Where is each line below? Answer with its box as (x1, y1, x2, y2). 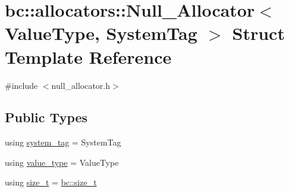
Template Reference (5, 44, 172, 69)
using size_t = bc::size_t (5, 176, 97, 188)
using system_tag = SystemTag (5, 136, 121, 148)
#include (5, 79, 38, 91)
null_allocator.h (51, 79, 111, 91)
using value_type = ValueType (5, 156, 119, 168)
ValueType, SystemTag (5, 21, 197, 45)
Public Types (5, 108, 88, 126)
